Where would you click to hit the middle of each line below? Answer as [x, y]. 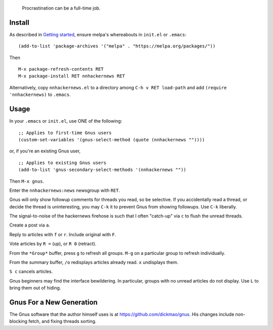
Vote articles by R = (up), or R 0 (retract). [53, 244]
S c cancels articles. [31, 271]
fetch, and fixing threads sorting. [62, 321]
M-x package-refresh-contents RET [61, 69]
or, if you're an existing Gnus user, [45, 151]
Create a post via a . [30, 225]
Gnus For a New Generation [54, 302]
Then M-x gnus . [27, 181]
